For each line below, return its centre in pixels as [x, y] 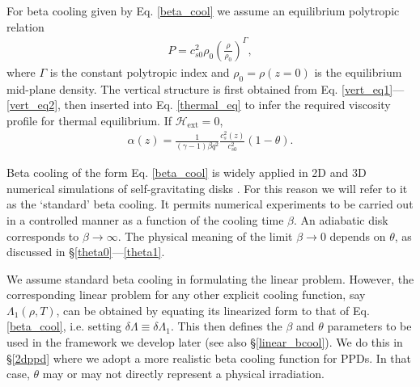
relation [25, 26]
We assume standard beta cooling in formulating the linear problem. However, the [210, 278]
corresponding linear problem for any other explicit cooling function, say [186, 294]
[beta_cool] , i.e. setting [64, 326]
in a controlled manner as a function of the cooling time [145, 219]
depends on [358, 236]
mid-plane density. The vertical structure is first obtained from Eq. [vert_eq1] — [206, 88]
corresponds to [43, 236]
